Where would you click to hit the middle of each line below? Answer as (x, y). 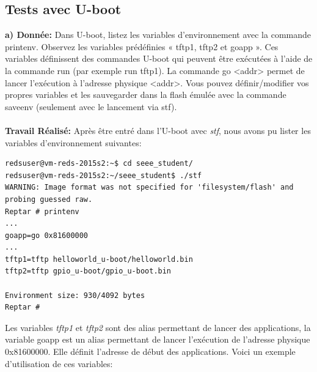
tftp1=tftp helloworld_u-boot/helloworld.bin (99, 259)
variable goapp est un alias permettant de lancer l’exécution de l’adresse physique (158, 339)
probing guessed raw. (49, 199)
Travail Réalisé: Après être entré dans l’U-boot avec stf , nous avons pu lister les (158, 130)
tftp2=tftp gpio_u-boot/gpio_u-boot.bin (88, 271)
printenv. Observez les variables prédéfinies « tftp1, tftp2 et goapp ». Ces (142, 46)
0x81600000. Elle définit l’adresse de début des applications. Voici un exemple (150, 352)
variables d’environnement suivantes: (73, 142)
